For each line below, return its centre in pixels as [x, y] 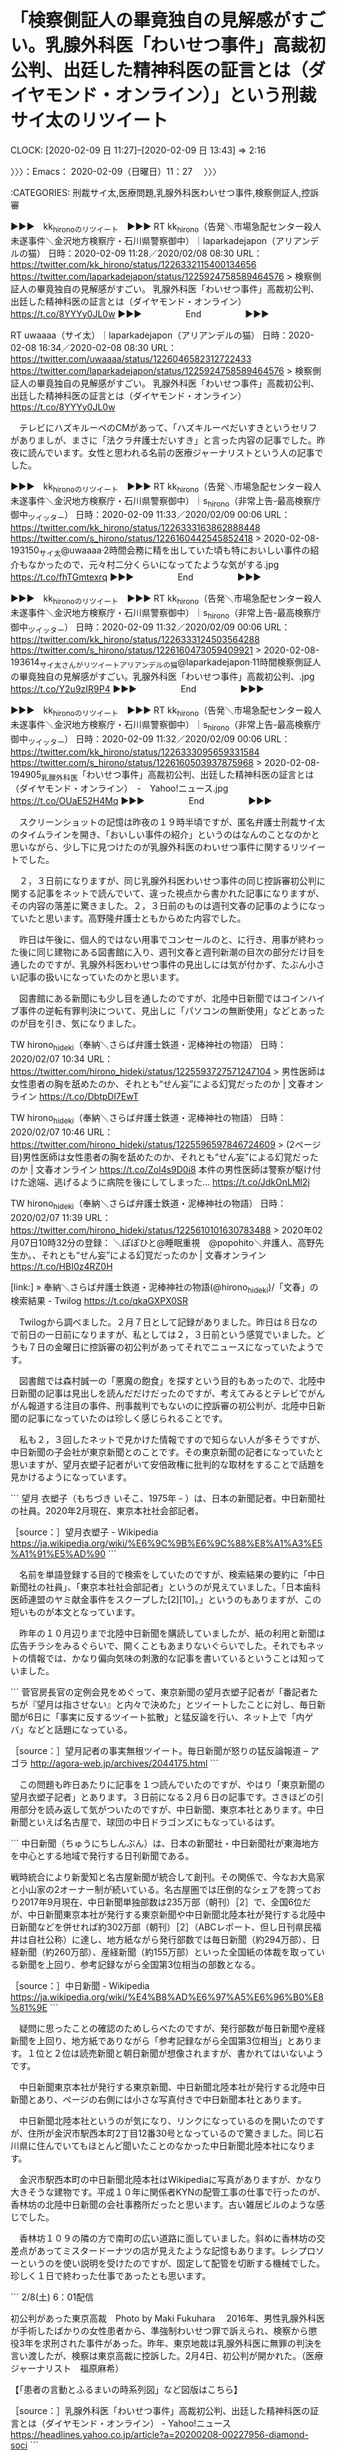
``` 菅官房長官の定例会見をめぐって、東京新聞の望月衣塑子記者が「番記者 [160, 1692]
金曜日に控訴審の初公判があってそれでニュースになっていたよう [184, 1347]
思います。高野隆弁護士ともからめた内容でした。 [145, 918]
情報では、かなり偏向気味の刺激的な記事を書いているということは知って [176, 1658]
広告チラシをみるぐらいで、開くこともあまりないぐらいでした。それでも [158, 1646]
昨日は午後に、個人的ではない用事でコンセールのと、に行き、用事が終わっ [171, 940]
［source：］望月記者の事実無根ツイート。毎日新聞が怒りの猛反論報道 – [159, 1751]
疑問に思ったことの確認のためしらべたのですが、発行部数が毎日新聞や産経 [172, 2028]
